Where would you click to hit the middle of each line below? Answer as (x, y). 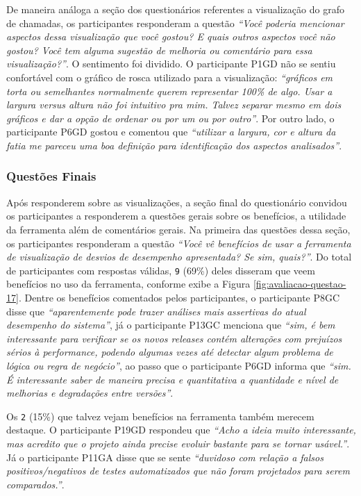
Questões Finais (51, 176)
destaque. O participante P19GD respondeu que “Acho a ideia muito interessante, (181, 430)
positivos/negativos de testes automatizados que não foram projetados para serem (178, 471)
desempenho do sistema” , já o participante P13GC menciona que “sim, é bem (171, 325)
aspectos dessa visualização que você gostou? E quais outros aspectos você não (171, 36)
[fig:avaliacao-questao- (300, 284)
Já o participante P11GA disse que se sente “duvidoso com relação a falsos (165, 457)
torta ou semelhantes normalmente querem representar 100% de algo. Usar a (169, 91)
